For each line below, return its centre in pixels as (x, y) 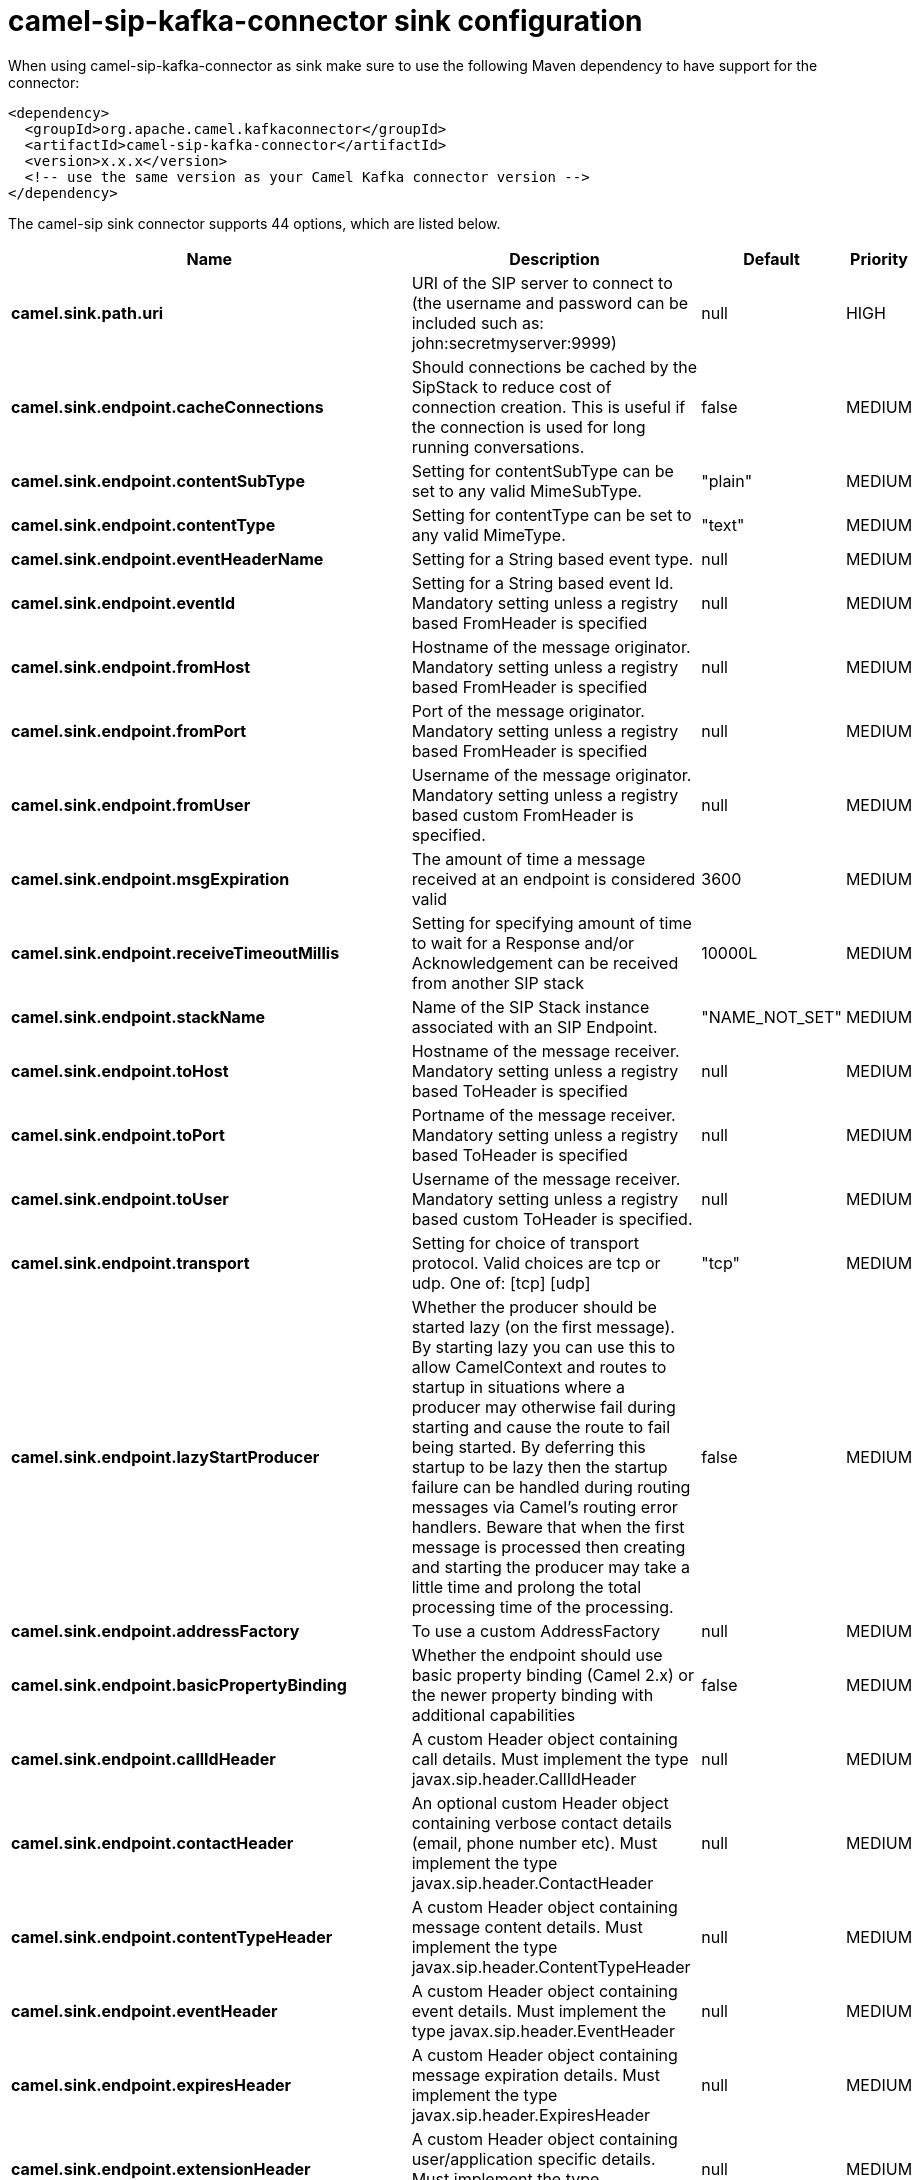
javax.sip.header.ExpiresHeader (530, 2114)
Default (771, 258)
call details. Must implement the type (550, 1758)
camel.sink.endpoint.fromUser (131, 804)
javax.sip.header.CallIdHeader (524, 1778)
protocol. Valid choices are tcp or (536, 1262)
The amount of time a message (528, 858)
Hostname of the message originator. (551, 646)
